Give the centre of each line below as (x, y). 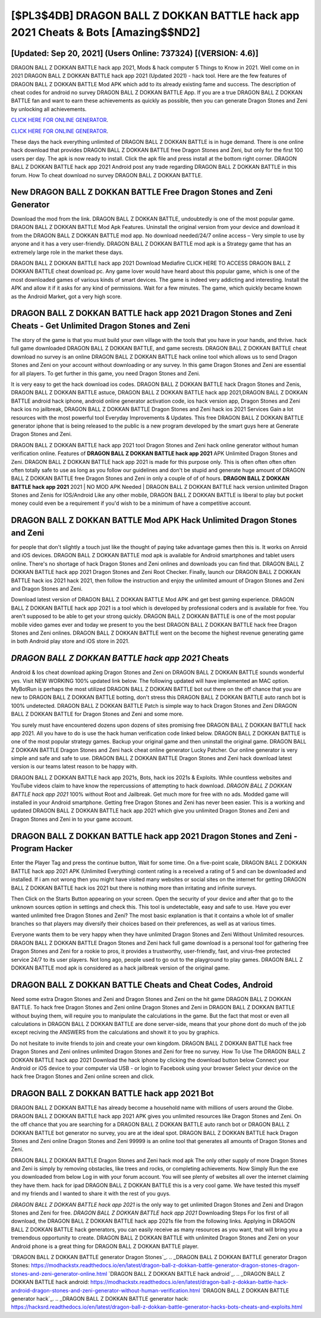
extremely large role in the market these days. (67, 252)
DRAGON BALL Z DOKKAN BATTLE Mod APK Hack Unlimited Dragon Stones (154, 520)
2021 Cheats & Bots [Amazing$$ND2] (106, 32)
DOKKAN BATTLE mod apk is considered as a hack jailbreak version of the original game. (120, 968)
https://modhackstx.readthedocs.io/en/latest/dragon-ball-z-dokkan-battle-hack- (189, 1282)
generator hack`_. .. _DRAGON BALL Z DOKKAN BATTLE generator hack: (100, 1298)
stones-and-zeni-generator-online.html (59, 1273)
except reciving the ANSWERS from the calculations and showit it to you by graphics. (115, 1033)
